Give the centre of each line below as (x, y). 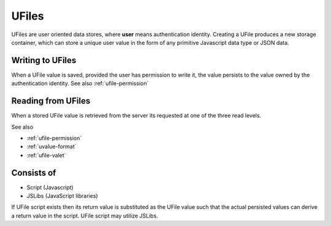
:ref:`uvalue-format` (51, 146)
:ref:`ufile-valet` (47, 155)
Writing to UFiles (44, 60)
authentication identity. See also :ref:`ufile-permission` (80, 83)
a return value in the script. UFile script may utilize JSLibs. (85, 216)
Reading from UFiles (51, 101)
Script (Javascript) (50, 187)
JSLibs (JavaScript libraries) (62, 196)
